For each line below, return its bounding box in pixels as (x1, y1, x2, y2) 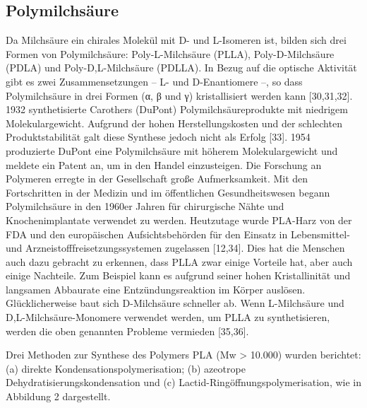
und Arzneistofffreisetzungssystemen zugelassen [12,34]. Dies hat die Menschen (6, 240, 345, 255)
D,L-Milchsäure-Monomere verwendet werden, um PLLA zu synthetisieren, (6, 310, 330, 325)
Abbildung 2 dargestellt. (6, 389, 111, 404)
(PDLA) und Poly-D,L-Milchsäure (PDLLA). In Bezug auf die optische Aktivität (6, 60, 357, 75)
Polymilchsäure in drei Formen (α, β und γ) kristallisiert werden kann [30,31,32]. (6, 88, 353, 103)
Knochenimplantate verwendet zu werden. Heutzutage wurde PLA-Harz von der (6, 212, 352, 227)
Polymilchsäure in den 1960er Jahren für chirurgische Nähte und (6, 199, 284, 214)
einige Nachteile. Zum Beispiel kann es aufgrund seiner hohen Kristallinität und (6, 268, 351, 283)
